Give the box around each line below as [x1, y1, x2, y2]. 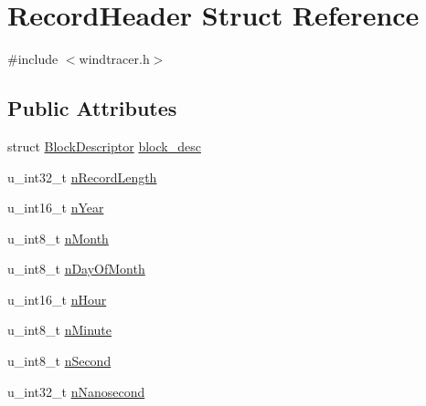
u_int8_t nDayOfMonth [7, 259, 145, 278]
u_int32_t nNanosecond [7, 381, 145, 401]
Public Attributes [7, 94, 177, 122]
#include [7, 49, 59, 68]
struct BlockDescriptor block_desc [7, 136, 201, 155]
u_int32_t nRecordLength [7, 167, 157, 186]
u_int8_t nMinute [7, 320, 112, 339]
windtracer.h [79, 49, 150, 68]
